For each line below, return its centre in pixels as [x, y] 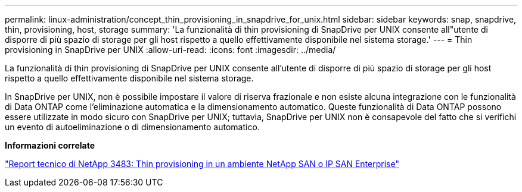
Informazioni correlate [50, 145]
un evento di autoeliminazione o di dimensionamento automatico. [132, 127]
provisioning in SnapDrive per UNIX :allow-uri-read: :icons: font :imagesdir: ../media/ [170, 50]
